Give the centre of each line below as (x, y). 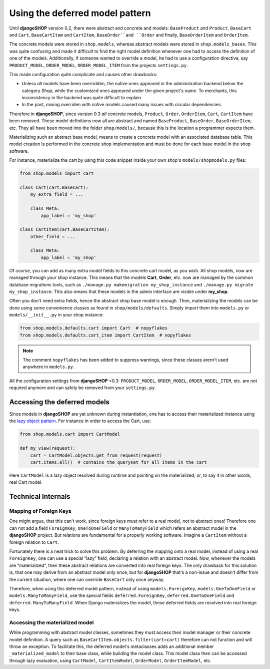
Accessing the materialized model (51, 622)
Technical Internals (40, 496)
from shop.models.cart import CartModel (70, 434)
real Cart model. (26, 482)
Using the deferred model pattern (80, 13)
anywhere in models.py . (48, 367)
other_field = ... (53, 236)
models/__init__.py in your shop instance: (56, 315)
